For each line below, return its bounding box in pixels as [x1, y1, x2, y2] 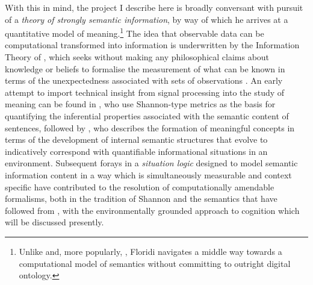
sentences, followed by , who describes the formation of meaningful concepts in [5, 121, 295, 134]
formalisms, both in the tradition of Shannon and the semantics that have [5, 192, 277, 205]
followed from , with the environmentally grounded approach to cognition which [5, 204, 300, 216]
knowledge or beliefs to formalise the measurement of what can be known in [5, 62, 285, 75]
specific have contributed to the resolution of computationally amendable [5, 180, 274, 193]
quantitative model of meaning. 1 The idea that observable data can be [5, 25, 264, 39]
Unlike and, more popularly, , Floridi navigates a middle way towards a [19, 245, 282, 257]
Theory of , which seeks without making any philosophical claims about [5, 51, 270, 63]
